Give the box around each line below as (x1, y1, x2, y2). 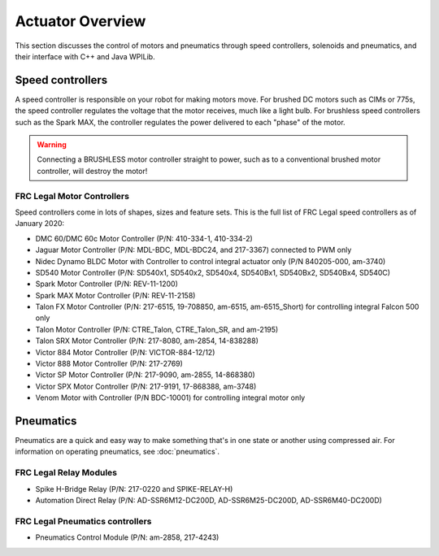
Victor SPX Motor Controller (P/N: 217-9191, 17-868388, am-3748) (35, 381, 257, 391)
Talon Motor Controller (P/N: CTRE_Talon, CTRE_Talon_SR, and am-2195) (35, 324, 279, 334)
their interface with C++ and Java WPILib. (15, 51, 155, 61)
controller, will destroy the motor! (37, 166, 148, 176)
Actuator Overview (15, 12, 146, 30)
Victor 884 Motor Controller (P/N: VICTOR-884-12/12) (35, 347, 215, 357)
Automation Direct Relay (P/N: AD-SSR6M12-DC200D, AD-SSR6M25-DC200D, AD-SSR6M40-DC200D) (35, 496, 382, 506)
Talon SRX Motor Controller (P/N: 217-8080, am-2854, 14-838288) (35, 336, 259, 345)
